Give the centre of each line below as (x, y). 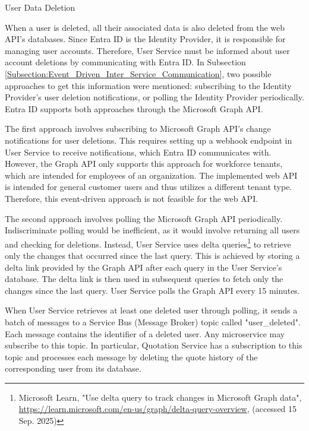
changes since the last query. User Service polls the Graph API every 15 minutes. (152, 290)
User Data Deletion (40, 7)
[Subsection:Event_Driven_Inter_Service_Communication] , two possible (138, 73)
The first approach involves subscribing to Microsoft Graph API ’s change (138, 129)
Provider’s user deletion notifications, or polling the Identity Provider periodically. (154, 97)
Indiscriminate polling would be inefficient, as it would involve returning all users (152, 230)
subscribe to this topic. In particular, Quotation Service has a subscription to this (154, 345)
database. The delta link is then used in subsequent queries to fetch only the (144, 279)
